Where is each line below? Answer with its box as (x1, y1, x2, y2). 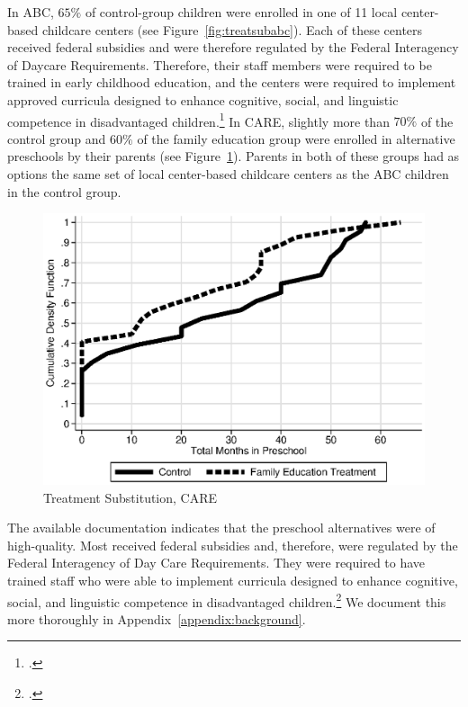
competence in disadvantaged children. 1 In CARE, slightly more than (7, 109, 390, 130)
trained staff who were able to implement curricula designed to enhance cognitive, (7, 571, 458, 589)
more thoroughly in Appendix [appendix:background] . (7, 609, 306, 628)
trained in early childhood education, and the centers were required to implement (7, 73, 456, 92)
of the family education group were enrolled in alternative (137, 129, 455, 148)
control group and (7, 129, 106, 148)
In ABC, (7, 3, 54, 21)
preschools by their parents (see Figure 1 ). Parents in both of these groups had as (7, 147, 460, 166)
